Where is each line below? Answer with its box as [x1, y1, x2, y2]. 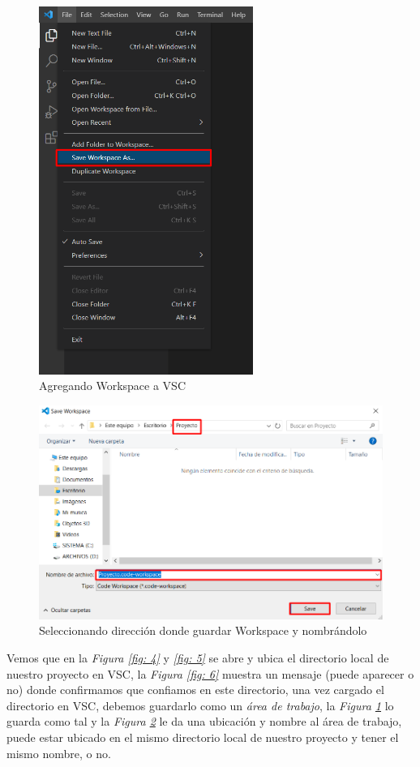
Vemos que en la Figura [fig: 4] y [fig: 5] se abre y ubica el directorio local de [6, 649, 389, 666]
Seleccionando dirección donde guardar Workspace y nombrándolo [39, 622, 367, 639]
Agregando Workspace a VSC [39, 377, 186, 394]
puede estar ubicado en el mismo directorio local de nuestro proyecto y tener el [6, 729, 399, 746]
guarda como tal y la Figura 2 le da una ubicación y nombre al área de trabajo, [6, 713, 402, 730]
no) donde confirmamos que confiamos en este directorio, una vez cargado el [6, 681, 384, 698]
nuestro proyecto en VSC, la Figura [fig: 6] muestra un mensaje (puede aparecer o [6, 665, 414, 682]
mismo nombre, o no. [6, 744, 111, 761]
